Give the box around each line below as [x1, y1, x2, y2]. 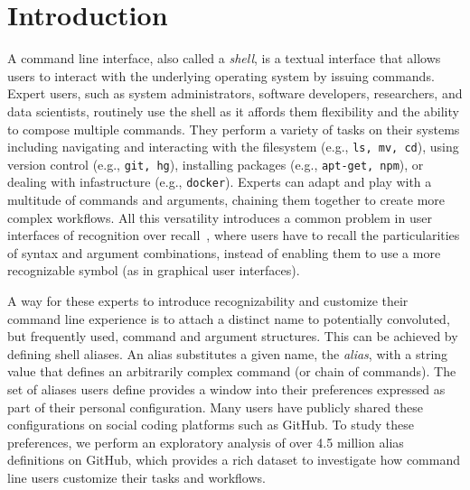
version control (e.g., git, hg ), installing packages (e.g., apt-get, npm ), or [7, 154, 424, 173]
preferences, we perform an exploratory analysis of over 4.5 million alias [7, 432, 404, 451]
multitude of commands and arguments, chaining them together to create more [7, 190, 446, 209]
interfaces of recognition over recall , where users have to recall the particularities [7, 226, 460, 245]
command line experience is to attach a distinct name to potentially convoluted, [7, 309, 450, 328]
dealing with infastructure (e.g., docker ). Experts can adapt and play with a [7, 172, 432, 191]
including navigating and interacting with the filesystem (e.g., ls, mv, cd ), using [7, 137, 459, 156]
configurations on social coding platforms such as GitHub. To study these [7, 415, 414, 434]
